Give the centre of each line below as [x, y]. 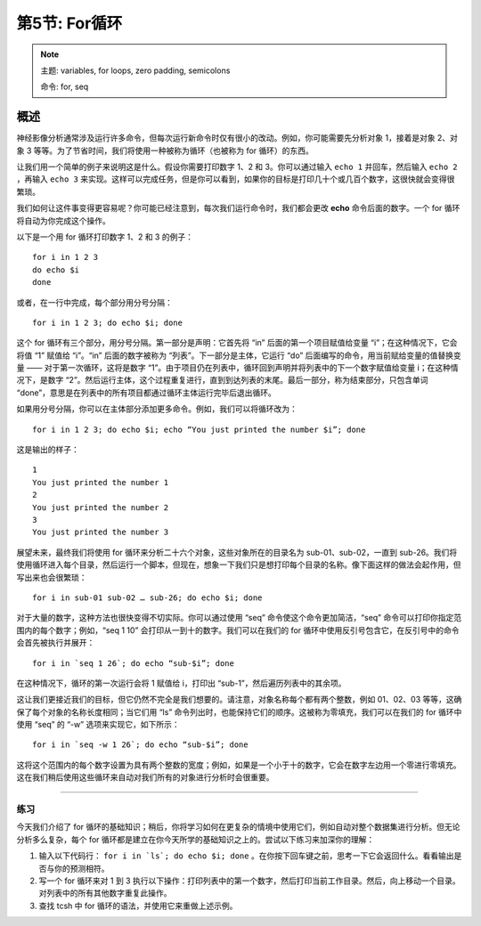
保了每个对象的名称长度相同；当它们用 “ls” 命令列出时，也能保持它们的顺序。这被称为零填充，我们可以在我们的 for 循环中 [239, 711]
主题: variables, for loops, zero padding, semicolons [135, 70]
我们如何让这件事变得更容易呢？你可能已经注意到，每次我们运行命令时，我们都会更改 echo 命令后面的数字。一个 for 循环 [238, 208]
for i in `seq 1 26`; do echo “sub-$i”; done [134, 663]
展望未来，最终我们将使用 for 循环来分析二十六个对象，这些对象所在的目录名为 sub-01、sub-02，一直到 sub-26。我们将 [237, 552]
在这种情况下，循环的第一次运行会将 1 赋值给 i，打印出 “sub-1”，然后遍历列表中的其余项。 [181, 683]
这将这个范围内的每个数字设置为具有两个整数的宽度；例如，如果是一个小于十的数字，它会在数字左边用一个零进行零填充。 [239, 765]
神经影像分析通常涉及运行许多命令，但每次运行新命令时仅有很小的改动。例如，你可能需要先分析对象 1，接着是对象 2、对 [237, 138]
